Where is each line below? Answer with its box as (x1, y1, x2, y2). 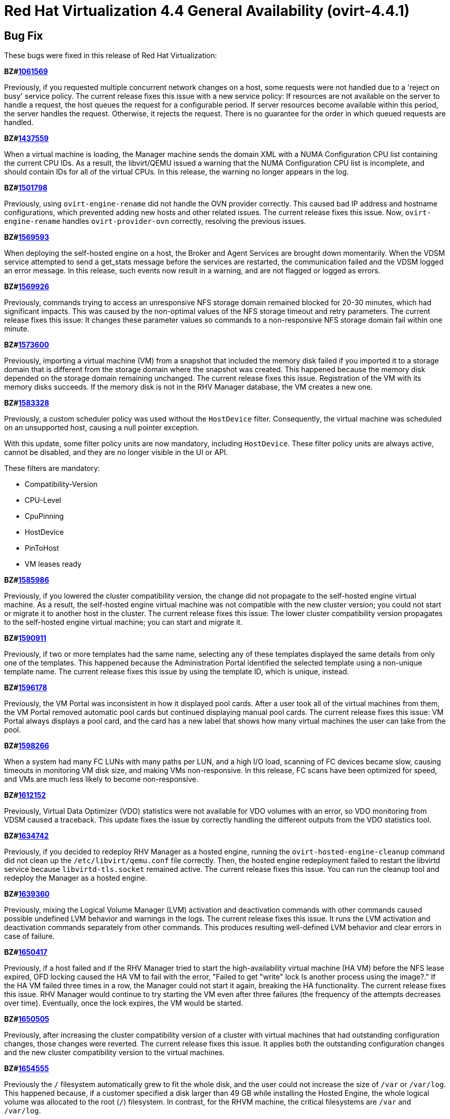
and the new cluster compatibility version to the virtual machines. (4, 1048, 225, 1057)
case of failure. (4, 932, 55, 941)
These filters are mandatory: (4, 464, 100, 473)
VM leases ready (25, 559, 82, 569)
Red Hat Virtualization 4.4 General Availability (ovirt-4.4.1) (4, 2, 410, 20)
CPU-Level (25, 496, 61, 505)
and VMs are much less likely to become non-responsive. (4, 775, 198, 784)
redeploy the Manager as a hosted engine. (4, 873, 147, 883)
